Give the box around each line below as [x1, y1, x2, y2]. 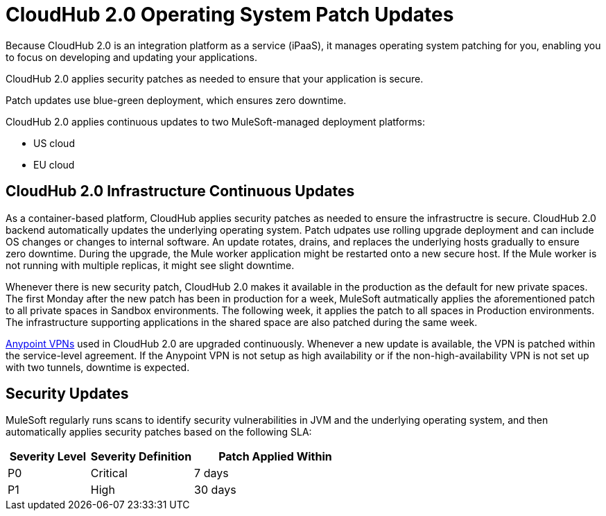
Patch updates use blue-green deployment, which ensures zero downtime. [6, 94, 347, 106]
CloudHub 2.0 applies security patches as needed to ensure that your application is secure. [6, 72, 424, 85]
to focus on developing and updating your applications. [6, 51, 257, 63]
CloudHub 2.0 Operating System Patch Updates [6, 3, 454, 26]
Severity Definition [90, 449, 192, 464]
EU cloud [33, 158, 75, 171]
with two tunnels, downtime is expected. [6, 361, 190, 373]
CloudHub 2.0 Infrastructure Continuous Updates [6, 182, 355, 200]
